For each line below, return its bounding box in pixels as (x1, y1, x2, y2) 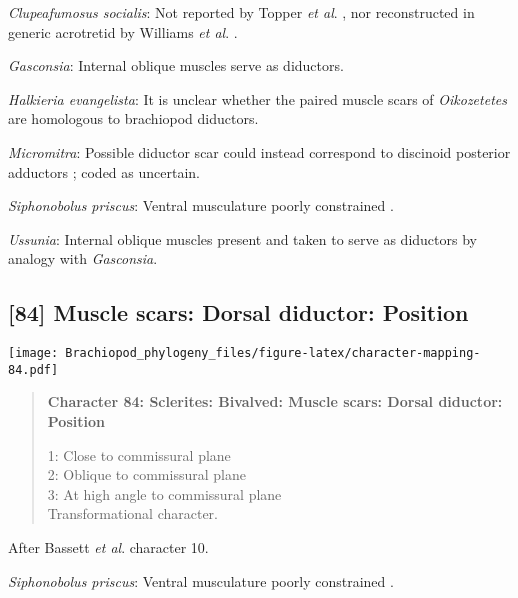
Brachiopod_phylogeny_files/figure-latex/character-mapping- (65, 346, 481, 361)
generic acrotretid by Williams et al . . (8, 21, 238, 42)
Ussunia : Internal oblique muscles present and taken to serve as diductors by (8, 228, 477, 249)
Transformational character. (47, 503, 218, 524)
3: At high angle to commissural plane (47, 483, 282, 504)
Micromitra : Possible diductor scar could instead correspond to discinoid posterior (8, 141, 511, 162)
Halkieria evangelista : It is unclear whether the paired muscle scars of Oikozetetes (8, 88, 507, 109)
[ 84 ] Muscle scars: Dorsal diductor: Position (8, 297, 469, 328)
